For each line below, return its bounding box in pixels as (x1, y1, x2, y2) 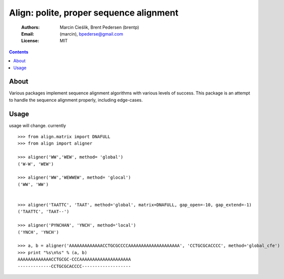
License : (21, 38, 39, 44)
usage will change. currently (9, 122, 66, 129)
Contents (9, 49, 29, 55)
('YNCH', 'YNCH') (18, 229, 59, 235)
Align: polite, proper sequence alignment (9, 7, 179, 18)
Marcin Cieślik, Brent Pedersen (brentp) (60, 24, 139, 30)
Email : (21, 31, 34, 37)
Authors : (21, 24, 40, 30)
